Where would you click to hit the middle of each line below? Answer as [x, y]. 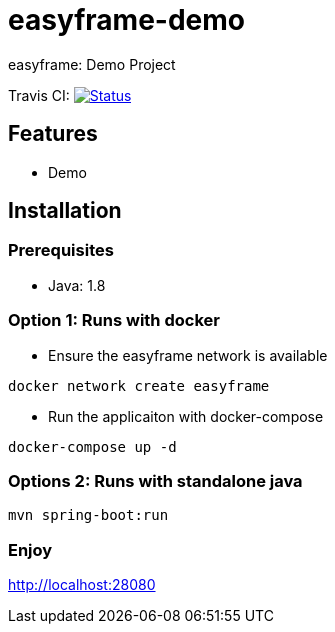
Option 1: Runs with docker [114, 320]
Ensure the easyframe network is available [188, 355]
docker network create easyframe [139, 385]
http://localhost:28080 [82, 585]
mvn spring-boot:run [88, 515]
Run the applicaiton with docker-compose [186, 416]
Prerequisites [61, 250]
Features [53, 134]
